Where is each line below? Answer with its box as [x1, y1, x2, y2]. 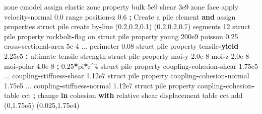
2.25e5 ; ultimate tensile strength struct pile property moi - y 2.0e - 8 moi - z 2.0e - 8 [4, 50, 249, 61]
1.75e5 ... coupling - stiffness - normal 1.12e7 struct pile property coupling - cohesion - [4, 80, 255, 90]
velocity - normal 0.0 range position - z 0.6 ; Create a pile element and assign [4, 11, 236, 22]
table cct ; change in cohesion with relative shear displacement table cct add [4, 90, 243, 100]
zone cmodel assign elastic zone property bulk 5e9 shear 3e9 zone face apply [4, 2, 239, 12]
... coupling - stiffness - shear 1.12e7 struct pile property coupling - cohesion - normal [4, 70, 249, 81]
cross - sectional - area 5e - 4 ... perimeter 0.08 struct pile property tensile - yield [4, 41, 239, 51]
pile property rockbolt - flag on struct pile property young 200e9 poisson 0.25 [4, 31, 238, 41]
